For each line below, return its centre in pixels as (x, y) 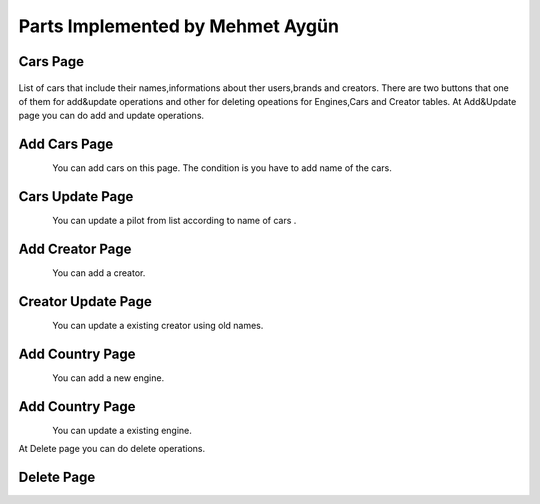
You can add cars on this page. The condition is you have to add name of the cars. (222, 168)
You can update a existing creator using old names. (158, 325)
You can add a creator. (99, 273)
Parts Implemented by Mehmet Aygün (179, 26)
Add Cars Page (66, 144)
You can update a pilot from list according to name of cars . (174, 221)
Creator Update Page (85, 301)
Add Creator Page (75, 248)
